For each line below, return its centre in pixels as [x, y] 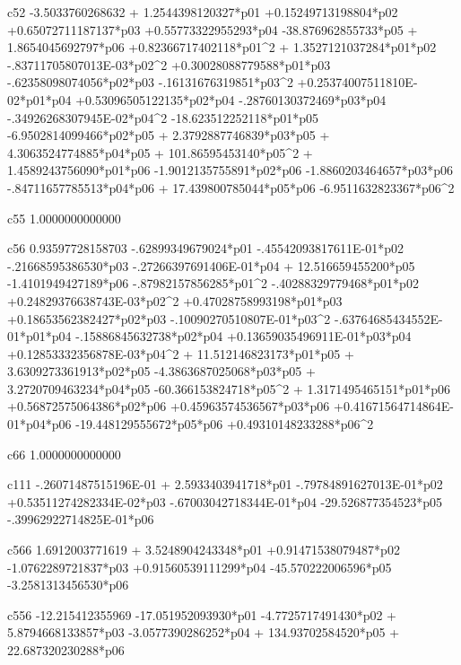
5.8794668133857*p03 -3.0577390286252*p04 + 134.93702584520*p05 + [204, 632]
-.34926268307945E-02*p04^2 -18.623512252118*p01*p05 [163, 117]
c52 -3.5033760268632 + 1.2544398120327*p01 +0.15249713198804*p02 [203, 12]
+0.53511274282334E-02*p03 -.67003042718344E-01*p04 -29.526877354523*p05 [225, 501]
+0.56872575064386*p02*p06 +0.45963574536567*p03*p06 [169, 406]
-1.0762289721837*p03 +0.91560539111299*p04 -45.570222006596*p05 [200, 567]
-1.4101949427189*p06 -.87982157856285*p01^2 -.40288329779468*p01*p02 [213, 283]
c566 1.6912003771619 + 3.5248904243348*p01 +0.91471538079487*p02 [204, 550]
